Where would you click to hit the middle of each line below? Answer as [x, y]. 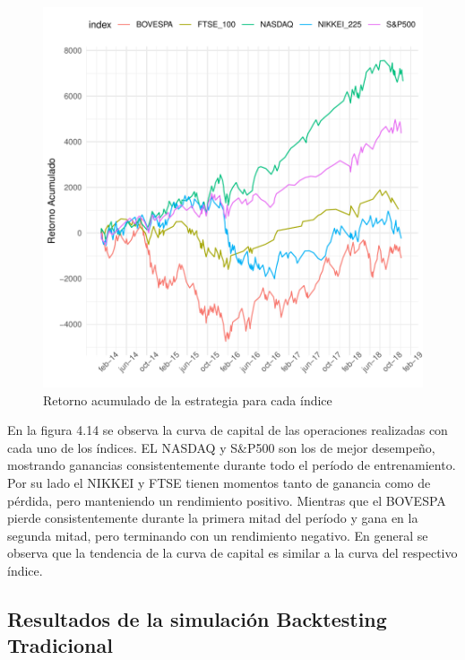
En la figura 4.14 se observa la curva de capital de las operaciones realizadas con [228, 430]
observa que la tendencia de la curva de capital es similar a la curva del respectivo [232, 553]
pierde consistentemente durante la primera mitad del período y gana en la [213, 518]
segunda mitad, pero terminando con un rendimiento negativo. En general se [218, 535]
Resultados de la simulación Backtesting [197, 618]
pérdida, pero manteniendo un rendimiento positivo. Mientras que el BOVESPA [227, 500]
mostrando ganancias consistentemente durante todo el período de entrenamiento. [232, 465]
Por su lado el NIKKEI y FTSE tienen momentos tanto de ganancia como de [219, 482]
